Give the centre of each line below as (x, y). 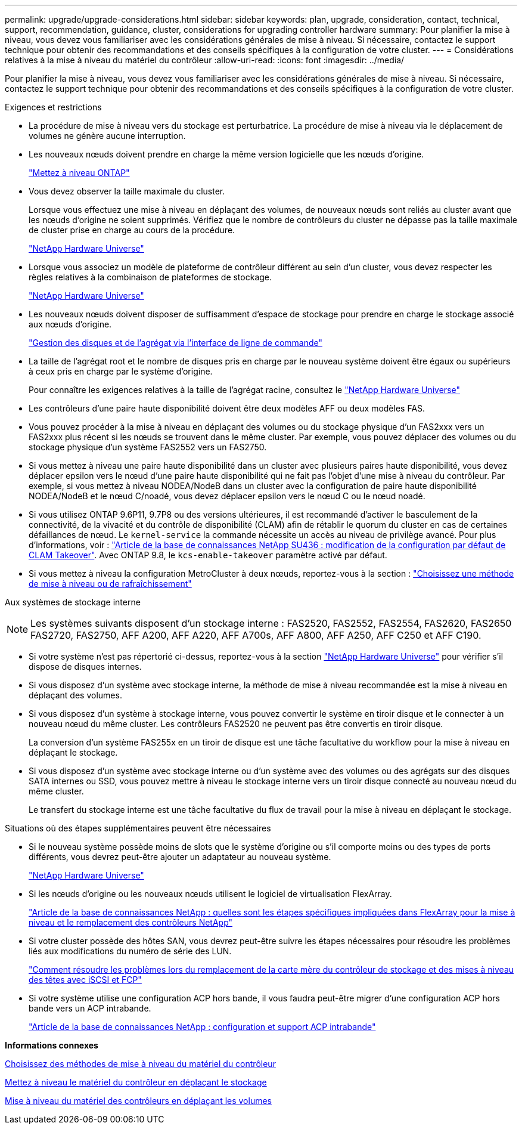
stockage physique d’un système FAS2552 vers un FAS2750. (148, 447)
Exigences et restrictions (53, 107)
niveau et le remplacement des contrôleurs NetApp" (131, 922)
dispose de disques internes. (85, 666)
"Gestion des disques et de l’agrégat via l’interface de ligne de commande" (176, 343)
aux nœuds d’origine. (70, 324)
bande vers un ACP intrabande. (90, 1008)
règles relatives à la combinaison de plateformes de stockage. (150, 277)
